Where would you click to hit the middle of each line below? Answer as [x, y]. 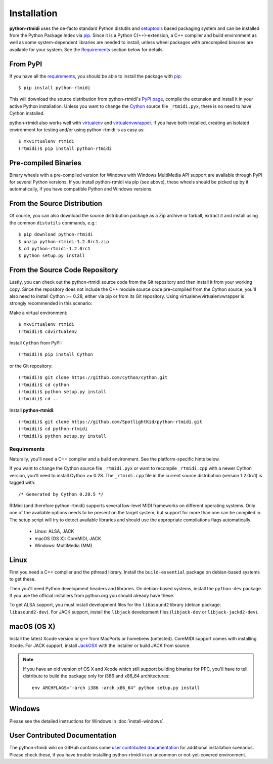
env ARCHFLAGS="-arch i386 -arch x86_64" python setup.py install [116, 687]
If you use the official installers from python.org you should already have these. [92, 595]
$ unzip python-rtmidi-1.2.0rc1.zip [64, 241]
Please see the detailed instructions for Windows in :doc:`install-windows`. [87, 721]
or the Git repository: [31, 366]
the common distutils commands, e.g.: [53, 222]
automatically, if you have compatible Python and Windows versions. [81, 189]
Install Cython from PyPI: [36, 342]
